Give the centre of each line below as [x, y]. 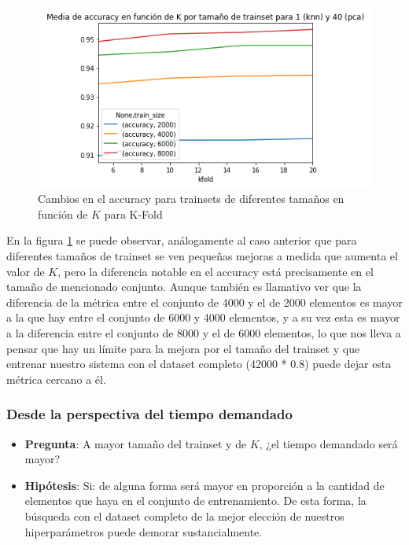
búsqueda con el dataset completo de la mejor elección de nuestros [184, 516]
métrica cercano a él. [56, 379]
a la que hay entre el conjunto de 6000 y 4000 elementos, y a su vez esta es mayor [203, 317]
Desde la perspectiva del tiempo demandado [149, 414]
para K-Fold [133, 214]
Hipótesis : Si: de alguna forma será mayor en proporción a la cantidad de [204, 485]
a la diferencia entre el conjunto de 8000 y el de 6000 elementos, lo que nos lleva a [204, 333]
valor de [26, 271]
